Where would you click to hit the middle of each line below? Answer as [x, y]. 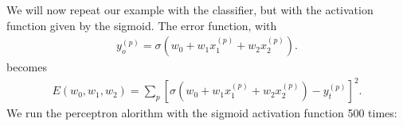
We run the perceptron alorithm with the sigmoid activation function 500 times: [202, 113]
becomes [27, 67]
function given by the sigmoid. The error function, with [142, 25]
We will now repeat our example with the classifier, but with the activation [190, 10]
